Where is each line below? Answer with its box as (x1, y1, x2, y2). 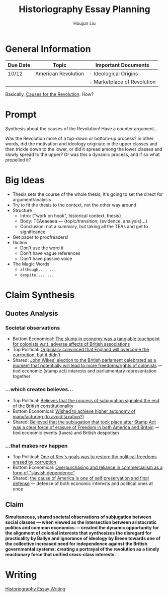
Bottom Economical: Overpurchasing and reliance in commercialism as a (12, 464, 163, 470)
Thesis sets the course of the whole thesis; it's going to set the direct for (12, 191, 163, 197)
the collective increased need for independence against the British (5, 540, 147, 547)
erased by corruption (12, 459, 56, 465)
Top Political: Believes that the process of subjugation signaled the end (12, 397, 160, 403)
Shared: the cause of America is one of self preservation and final (12, 475, 149, 481)
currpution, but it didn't (12, 352, 61, 358)
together (12, 373, 31, 379)
